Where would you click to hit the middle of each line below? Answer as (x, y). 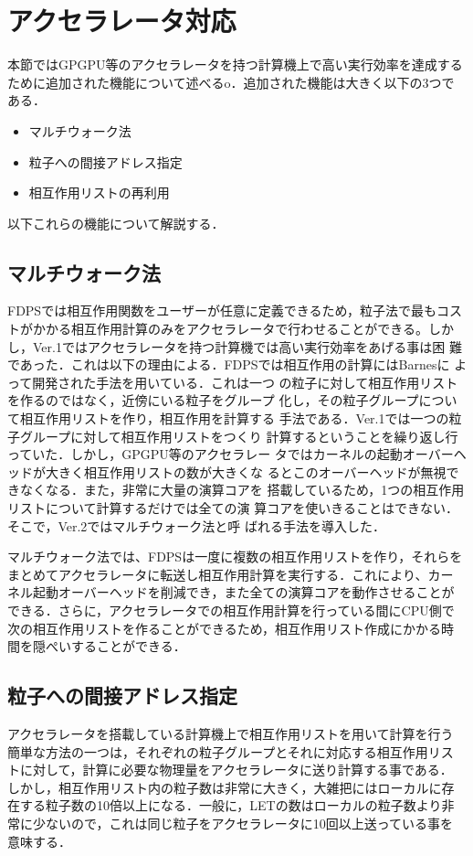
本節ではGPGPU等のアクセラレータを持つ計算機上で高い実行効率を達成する (235, 64)
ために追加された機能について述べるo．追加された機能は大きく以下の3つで (231, 82)
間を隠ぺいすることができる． (97, 646)
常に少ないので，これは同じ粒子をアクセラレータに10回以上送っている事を (231, 823)
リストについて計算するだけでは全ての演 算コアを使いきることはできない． (233, 508)
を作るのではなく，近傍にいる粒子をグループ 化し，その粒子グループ (213, 400)
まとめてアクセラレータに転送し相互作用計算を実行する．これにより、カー (231, 574)
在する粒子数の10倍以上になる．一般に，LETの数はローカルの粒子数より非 (231, 805)
